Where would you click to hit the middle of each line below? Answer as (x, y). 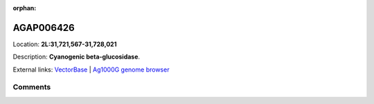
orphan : (25, 8)
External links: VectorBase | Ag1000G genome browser (91, 70)
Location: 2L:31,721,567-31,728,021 (65, 44)
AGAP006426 (44, 28)
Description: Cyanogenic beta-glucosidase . (77, 57)
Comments (32, 87)
